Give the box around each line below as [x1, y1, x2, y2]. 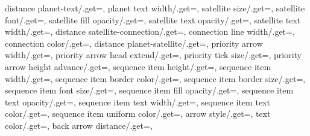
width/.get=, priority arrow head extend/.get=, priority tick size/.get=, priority [5, 49, 302, 61]
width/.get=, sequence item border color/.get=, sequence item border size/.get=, [5, 72, 306, 84]
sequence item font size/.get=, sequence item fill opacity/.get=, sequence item [5, 84, 294, 96]
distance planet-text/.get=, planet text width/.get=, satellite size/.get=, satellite [5, 2, 305, 14]
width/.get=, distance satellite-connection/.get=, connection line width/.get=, [5, 25, 295, 38]
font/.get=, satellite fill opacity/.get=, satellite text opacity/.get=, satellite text [5, 13, 301, 26]
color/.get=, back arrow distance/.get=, [5, 119, 153, 131]
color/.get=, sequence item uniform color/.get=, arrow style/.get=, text [5, 107, 271, 120]
